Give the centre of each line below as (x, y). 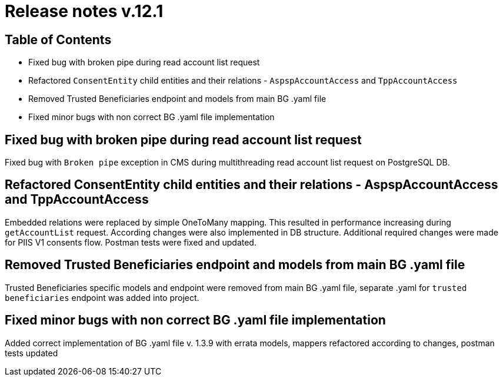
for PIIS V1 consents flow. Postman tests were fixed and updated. (131, 242)
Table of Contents (58, 39)
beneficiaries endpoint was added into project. (102, 297)
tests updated (31, 353)
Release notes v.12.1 (84, 11)
